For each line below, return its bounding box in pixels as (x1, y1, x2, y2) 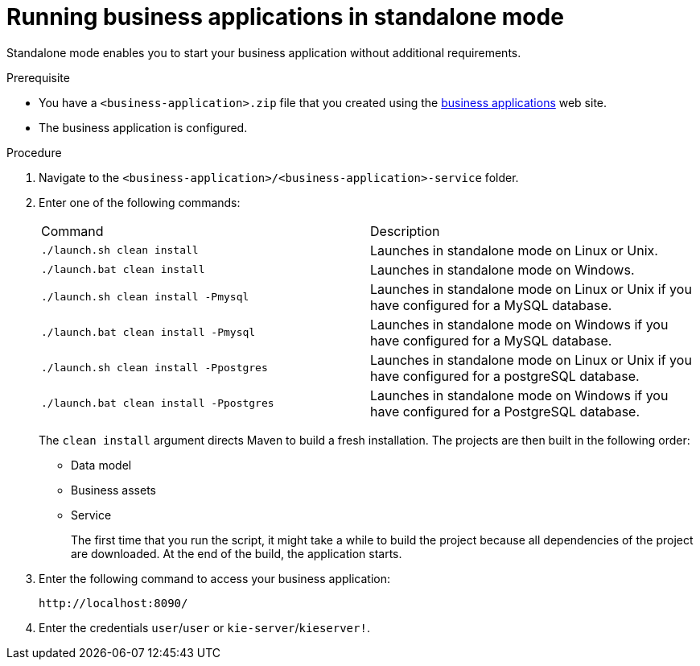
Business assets (71, 482, 157, 497)
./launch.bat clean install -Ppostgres (41, 397, 274, 410)
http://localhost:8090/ (39, 596, 188, 610)
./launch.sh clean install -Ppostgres (41, 362, 268, 374)
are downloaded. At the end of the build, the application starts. (71, 546, 402, 561)
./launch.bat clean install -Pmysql (41, 326, 256, 339)
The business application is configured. (39, 120, 248, 134)
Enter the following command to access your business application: (39, 571, 390, 585)
